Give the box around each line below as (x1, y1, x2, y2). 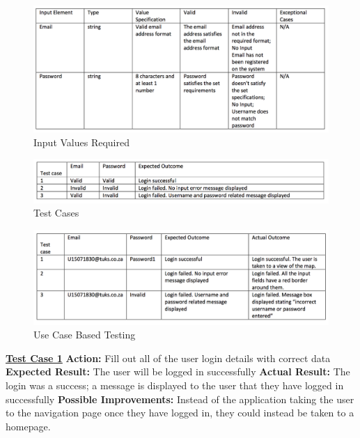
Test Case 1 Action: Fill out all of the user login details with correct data (6, 350, 331, 365)
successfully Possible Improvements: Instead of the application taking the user (6, 391, 354, 406)
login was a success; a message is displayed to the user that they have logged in (6, 377, 344, 392)
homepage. (6, 419, 51, 433)
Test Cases (33, 205, 79, 220)
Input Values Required (33, 134, 130, 149)
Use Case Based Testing (33, 327, 136, 342)
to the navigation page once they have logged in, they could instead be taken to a (6, 405, 354, 420)
